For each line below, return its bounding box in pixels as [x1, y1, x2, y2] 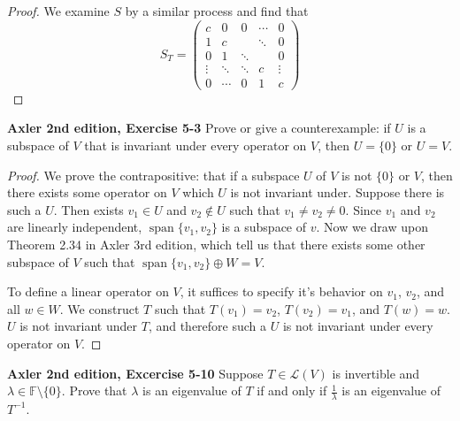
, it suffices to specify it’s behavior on [180, 282, 383, 301]
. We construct [59, 299, 140, 318]
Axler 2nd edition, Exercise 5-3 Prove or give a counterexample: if [7, 119, 391, 137]
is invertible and [332, 364, 420, 382]
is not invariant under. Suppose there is [230, 183, 445, 202]
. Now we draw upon [316, 218, 428, 236]
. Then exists [53, 200, 124, 218]
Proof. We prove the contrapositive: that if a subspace [7, 165, 300, 184]
